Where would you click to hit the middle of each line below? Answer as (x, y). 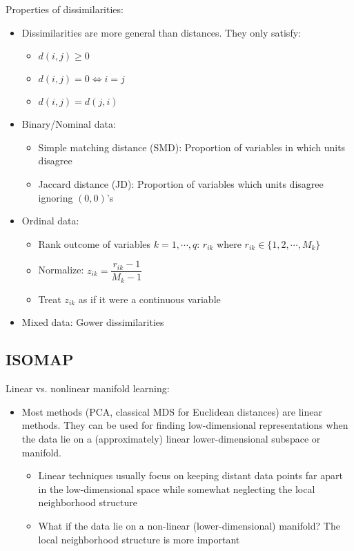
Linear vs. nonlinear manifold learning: (88, 388)
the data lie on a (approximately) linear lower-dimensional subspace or (171, 439)
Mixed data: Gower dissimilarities (93, 322)
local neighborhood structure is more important (139, 539)
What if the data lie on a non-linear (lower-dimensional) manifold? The (189, 525)
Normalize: (61, 270)
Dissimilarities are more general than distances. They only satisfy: (161, 32)
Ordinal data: (50, 221)
